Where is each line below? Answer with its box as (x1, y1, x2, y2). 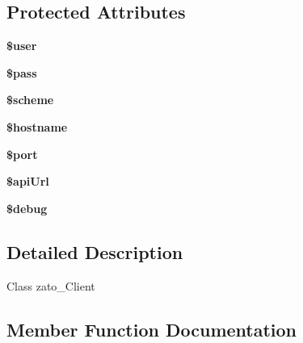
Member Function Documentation (6, 316, 297, 341)
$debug (6, 199, 48, 216)
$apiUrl (6, 173, 49, 190)
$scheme (6, 91, 54, 108)
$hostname (6, 118, 68, 135)
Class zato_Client (6, 277, 95, 294)
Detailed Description (6, 239, 183, 264)
